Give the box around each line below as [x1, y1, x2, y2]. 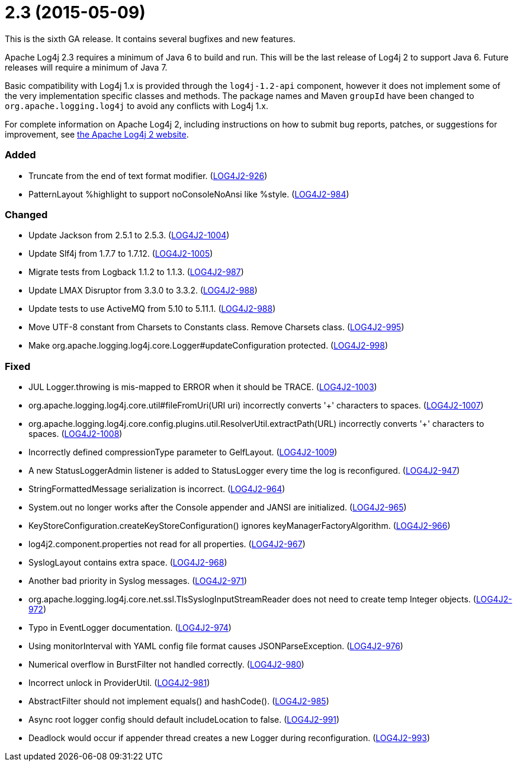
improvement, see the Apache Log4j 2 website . [5, 129, 189, 139]
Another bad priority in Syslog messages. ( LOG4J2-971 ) [28, 576, 248, 586]
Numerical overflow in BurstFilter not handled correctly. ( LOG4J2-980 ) [28, 659, 304, 669]
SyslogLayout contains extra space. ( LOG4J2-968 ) [28, 557, 227, 567]
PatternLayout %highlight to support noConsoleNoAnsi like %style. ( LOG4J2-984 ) [28, 189, 349, 199]
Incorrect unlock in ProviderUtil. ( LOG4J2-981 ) [28, 678, 210, 688]
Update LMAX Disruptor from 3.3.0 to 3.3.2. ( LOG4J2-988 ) [28, 285, 258, 296]
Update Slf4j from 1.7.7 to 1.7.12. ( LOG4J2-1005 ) [28, 248, 213, 259]
